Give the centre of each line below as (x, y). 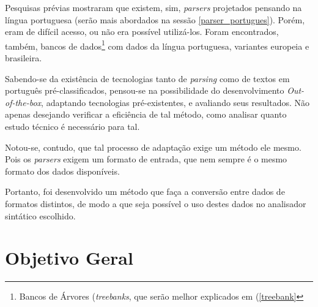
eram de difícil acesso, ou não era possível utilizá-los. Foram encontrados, (142, 32)
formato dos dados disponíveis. (62, 171)
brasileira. (24, 58)
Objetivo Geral (69, 258)
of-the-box (23, 102)
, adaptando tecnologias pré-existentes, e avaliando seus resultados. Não (175, 102)
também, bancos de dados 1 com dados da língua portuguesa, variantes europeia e (157, 45)
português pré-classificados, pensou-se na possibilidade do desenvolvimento (145, 90)
